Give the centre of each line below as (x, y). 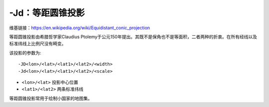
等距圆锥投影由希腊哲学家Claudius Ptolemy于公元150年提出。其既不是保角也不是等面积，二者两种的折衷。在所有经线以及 (133, 37)
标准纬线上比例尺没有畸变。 (38, 44)
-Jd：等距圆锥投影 (47, 13)
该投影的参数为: (25, 53)
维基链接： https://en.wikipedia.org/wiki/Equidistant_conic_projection (80, 28)
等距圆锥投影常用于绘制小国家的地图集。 (51, 98)
